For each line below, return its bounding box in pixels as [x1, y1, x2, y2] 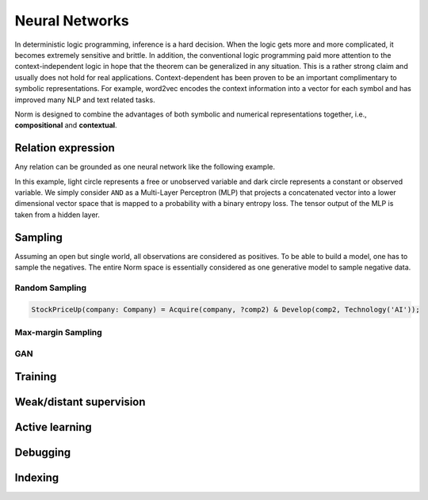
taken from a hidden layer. [14, 210, 101, 219]
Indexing [14, 471, 59, 485]
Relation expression [14, 141, 115, 155]
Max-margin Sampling [14, 326, 102, 338]
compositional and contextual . [14, 120, 118, 130]
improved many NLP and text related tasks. [14, 95, 155, 105]
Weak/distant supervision [14, 395, 146, 409]
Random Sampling [14, 282, 87, 293]
